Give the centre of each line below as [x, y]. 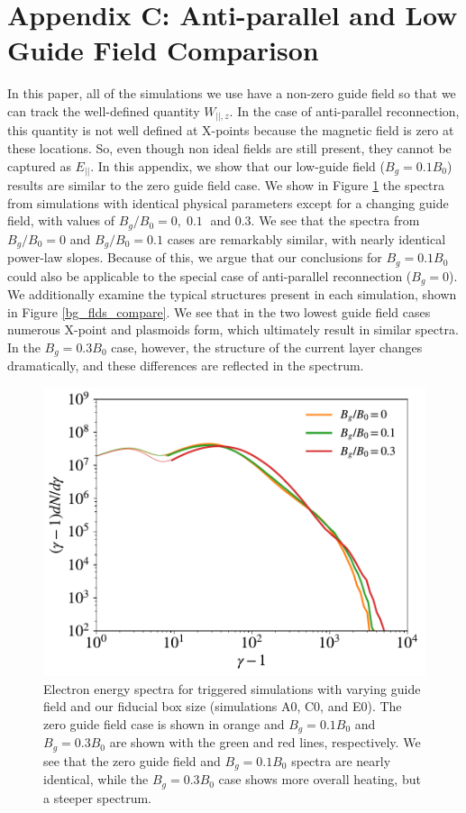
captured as [39, 165]
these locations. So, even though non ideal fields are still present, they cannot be [229, 148]
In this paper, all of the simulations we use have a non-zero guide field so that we [232, 93]
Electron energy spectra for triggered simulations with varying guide [232, 688]
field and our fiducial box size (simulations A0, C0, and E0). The [223, 706]
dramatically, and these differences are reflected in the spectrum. [186, 365]
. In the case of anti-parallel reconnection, [344, 110]
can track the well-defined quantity [104, 110]
